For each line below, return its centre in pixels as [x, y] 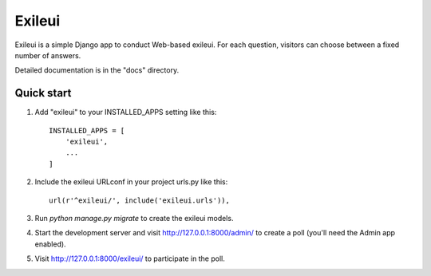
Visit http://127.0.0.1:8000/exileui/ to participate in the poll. [130, 258]
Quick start [43, 93]
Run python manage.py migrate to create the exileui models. [134, 218]
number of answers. [48, 55]
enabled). [51, 244]
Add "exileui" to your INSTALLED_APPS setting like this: [126, 112]
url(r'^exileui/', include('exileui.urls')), [140, 200]
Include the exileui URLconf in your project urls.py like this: [131, 182]
